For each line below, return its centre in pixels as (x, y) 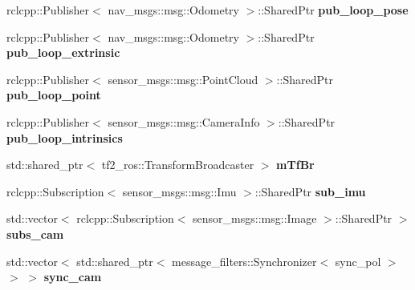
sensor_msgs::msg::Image (255, 218)
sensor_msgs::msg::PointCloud (183, 79)
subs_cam (35, 234)
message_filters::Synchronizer (244, 261)
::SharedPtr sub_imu (310, 191)
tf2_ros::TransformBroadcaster (178, 165)
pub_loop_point (54, 95)
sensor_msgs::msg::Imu (179, 191)
